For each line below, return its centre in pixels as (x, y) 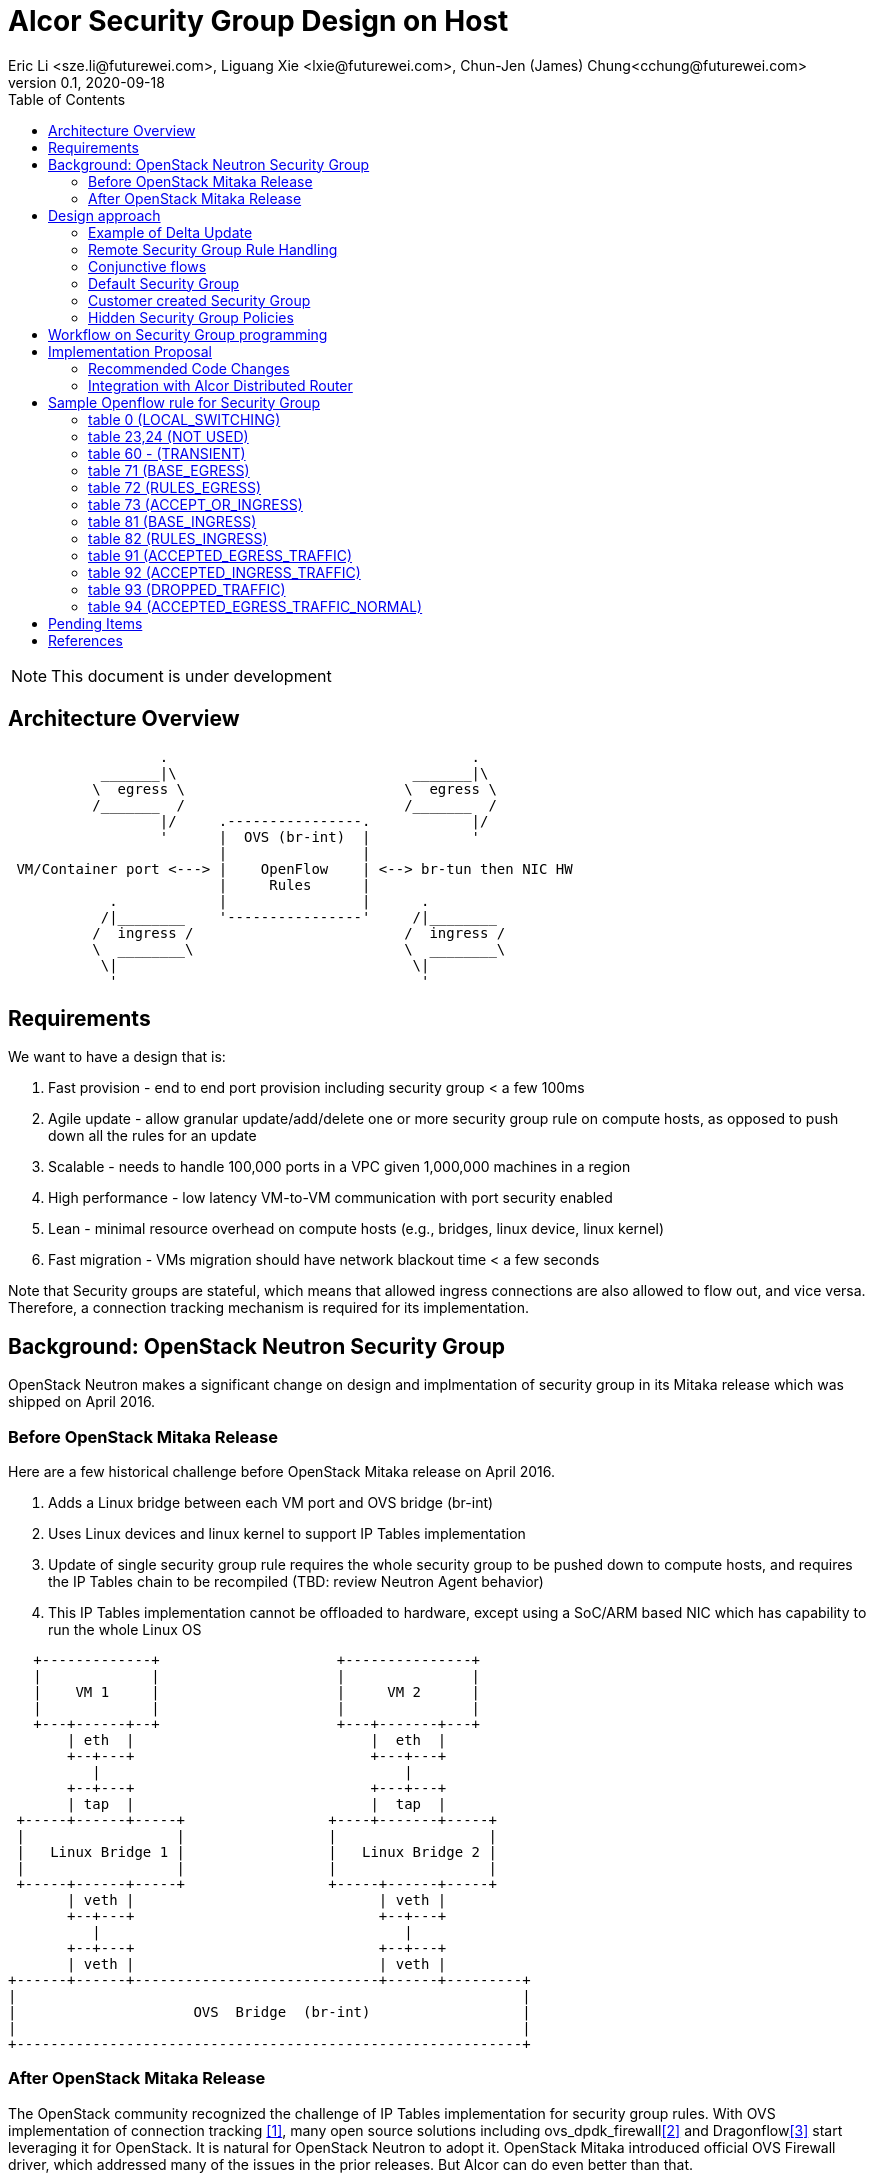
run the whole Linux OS (125, 1630)
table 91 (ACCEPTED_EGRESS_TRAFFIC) (220, 555)
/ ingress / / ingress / (299, 932)
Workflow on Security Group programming (188, 334)
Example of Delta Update (170, 232)
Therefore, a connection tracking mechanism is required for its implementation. (268, 1308)
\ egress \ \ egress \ (294, 788)
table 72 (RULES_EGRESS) (175, 487)
